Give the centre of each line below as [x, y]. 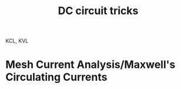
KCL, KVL [17, 41]
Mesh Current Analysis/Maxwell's [90, 65]
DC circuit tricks [98, 11]
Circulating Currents [56, 77]
